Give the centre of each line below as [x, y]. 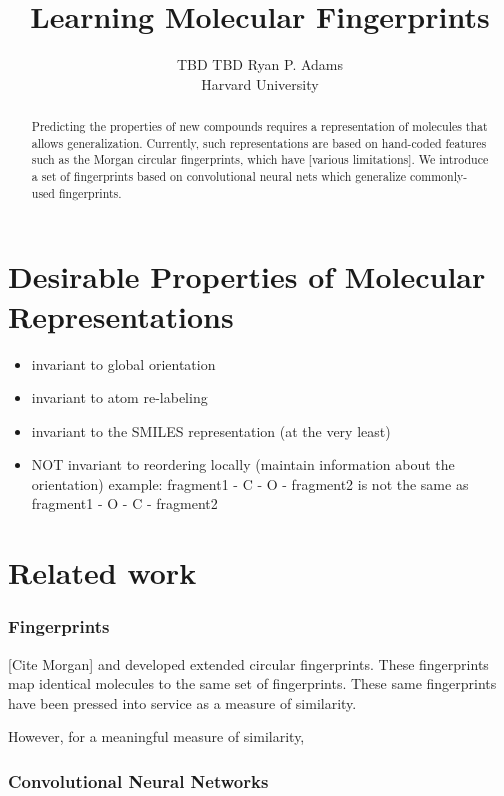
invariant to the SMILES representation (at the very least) [211, 430]
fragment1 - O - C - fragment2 [124, 503]
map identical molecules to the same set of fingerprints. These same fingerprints [252, 683]
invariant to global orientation [123, 363]
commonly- [439, 176]
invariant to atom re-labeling [119, 397]
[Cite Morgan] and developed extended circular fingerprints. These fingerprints [248, 663]
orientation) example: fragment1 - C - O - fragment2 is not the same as [250, 483]
